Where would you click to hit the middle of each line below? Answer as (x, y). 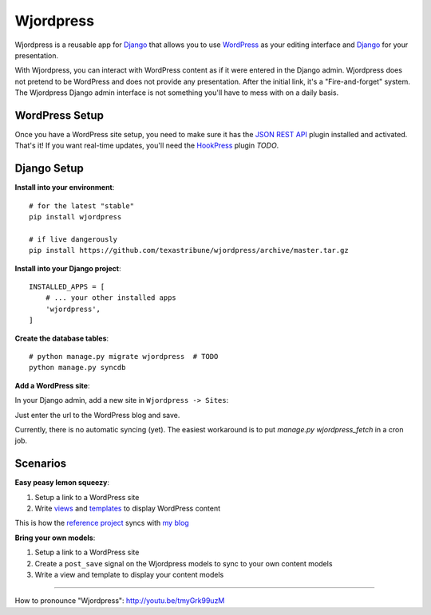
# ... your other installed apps (111, 298)
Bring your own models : (55, 538)
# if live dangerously (73, 239)
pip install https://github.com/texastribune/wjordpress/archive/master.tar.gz (189, 250)
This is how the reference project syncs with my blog (102, 523)
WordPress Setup (59, 115)
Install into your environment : (65, 187)
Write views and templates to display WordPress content (128, 509)
